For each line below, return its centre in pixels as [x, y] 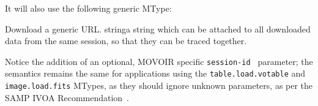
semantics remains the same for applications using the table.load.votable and [155, 73]
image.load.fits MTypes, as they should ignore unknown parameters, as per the [159, 85]
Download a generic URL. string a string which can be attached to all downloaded [158, 28]
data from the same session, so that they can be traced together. [126, 41]
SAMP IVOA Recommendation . [67, 97]
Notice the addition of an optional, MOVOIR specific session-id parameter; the [159, 61]
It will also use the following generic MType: [88, 8]
